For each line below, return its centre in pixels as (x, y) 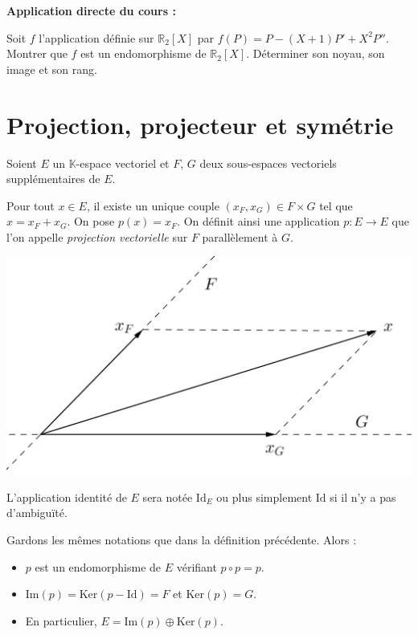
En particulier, (61, 620)
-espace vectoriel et (123, 163)
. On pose (91, 221)
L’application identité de (67, 497)
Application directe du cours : (91, 10)
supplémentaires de (53, 179)
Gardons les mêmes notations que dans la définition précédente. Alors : (182, 539)
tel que (336, 205)
